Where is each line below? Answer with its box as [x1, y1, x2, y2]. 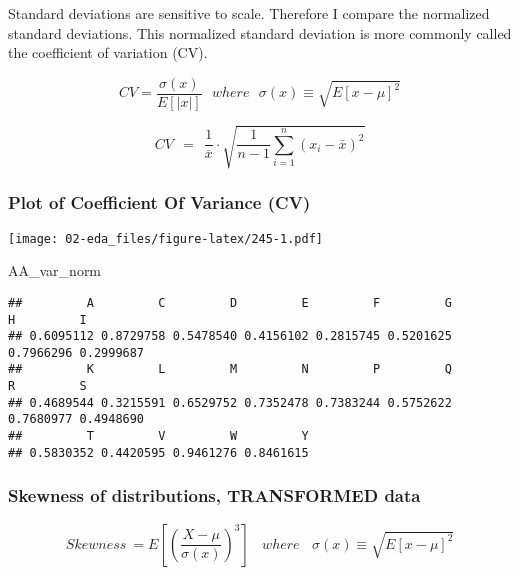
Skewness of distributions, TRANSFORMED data [8, 483, 421, 508]
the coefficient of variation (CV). [8, 42, 208, 63]
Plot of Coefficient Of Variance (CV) [8, 190, 311, 215]
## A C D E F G [8, 295, 452, 310]
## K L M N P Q [8, 362, 452, 377]
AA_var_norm [8, 260, 102, 281]
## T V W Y [8, 429, 309, 444]
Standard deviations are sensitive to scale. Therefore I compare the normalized [8, 3, 490, 23]
